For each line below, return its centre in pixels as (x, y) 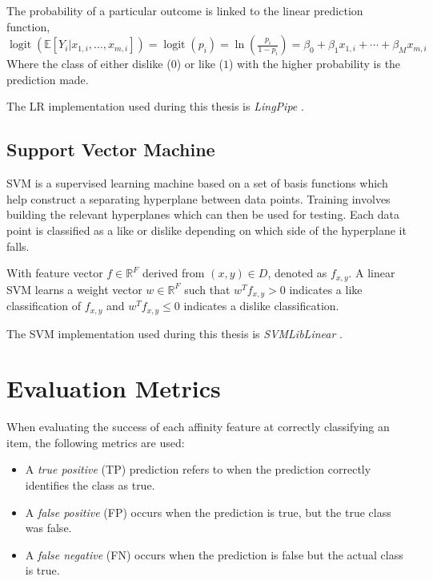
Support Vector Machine (111, 149)
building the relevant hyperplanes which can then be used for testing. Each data (203, 214)
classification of (44, 306)
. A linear (372, 273)
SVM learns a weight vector (74, 289)
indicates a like (326, 289)
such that (207, 289)
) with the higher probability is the (315, 64)
